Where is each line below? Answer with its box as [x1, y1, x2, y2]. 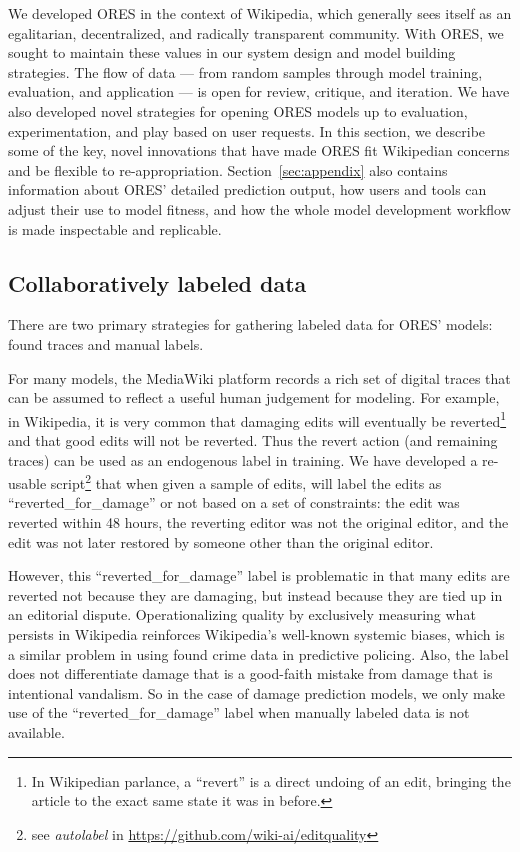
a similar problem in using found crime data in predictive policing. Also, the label [8, 643, 509, 664]
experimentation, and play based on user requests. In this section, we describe [8, 120, 486, 141]
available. [8, 721, 65, 742]
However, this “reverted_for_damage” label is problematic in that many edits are [8, 565, 510, 586]
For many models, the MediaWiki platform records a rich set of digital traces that [8, 367, 511, 388]
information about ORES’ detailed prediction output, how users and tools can [8, 179, 487, 200]
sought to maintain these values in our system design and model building [8, 42, 456, 63]
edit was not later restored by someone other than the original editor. [8, 531, 434, 552]
